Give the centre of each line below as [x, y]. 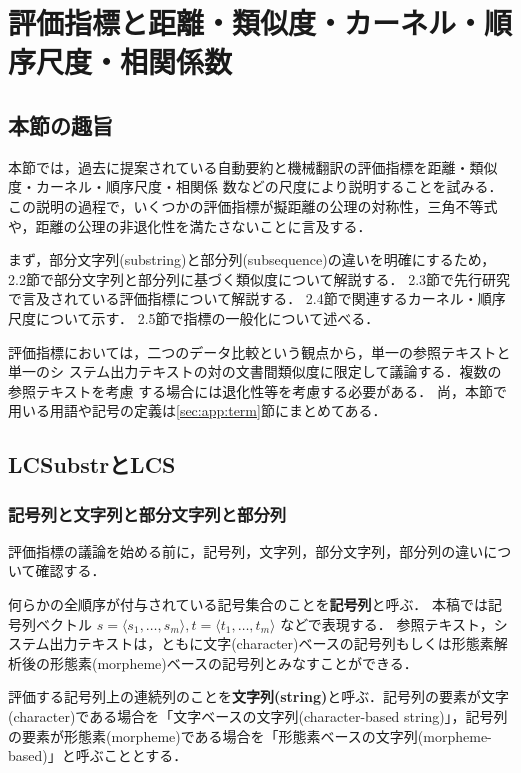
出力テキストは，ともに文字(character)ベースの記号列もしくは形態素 [271, 643]
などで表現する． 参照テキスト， [387, 623]
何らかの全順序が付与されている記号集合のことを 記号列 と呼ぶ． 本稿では [248, 604]
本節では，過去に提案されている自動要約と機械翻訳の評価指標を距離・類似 [253, 166]
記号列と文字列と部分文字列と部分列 [147, 513]
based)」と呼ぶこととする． [98, 755]
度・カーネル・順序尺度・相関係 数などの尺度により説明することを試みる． [255, 186]
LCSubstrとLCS [92, 464]
